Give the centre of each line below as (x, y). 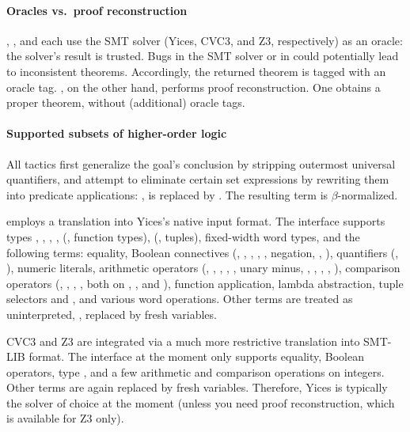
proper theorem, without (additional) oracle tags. (126, 102)
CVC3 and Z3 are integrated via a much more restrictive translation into (183, 341)
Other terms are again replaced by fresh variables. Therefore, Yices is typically (197, 387)
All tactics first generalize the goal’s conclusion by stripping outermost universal (201, 163)
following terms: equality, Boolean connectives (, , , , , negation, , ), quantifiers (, (203, 252)
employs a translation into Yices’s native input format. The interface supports (196, 221)
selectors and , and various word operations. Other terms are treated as (180, 299)
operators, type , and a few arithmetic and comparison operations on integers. (196, 371)
